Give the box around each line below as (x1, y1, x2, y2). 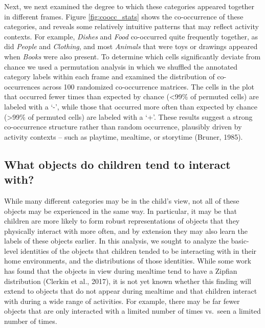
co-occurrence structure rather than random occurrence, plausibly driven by (4, 121, 242, 132)
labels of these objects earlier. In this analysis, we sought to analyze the (4, 235, 229, 246)
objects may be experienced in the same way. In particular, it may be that (4, 205, 237, 216)
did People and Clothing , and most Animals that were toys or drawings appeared (4, 41, 258, 52)
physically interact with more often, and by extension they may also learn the (4, 225, 248, 236)
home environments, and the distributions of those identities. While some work (4, 255, 251, 266)
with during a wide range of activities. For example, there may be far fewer (4, 295, 240, 306)
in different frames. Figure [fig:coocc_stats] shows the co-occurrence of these (4, 11, 244, 21)
